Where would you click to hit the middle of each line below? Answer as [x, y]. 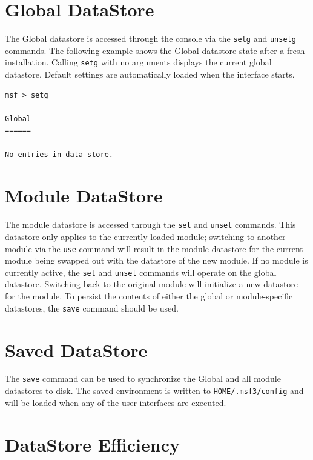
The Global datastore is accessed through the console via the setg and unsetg [150, 38]
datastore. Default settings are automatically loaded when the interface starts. [150, 74]
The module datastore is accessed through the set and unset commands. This [150, 225]
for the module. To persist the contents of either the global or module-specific [149, 296]
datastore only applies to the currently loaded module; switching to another [145, 236]
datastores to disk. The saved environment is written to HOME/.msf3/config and [154, 391]
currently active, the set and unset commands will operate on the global [141, 272]
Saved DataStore [76, 349]
